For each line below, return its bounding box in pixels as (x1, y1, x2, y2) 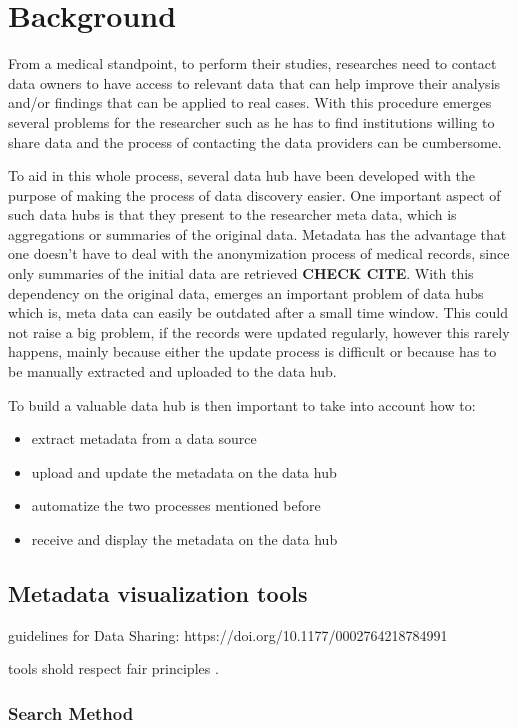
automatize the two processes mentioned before (31, 495, 321, 516)
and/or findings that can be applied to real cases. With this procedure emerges (8, 92, 492, 113)
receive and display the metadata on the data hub (31, 529, 338, 549)
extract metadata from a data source (31, 428, 257, 449)
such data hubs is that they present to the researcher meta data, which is (8, 204, 457, 225)
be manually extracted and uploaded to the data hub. (8, 361, 337, 382)
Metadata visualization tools (8, 577, 308, 608)
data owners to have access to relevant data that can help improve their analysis (8, 72, 501, 93)
